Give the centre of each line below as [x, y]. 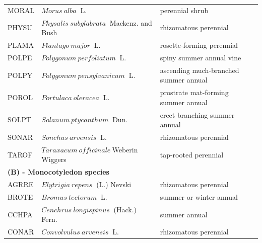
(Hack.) [125, 209]
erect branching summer [197, 114]
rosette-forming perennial [199, 45]
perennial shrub [184, 10]
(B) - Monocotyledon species [58, 172]
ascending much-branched [200, 70]
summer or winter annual [199, 197]
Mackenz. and [131, 22]
